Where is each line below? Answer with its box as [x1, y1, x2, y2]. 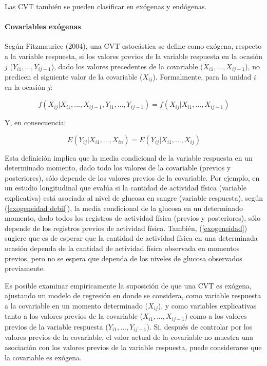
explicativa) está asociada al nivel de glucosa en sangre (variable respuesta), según [5, 192, 263, 203]
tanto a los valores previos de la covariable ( [5, 311, 143, 321]
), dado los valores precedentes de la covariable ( [51, 61, 203, 71]
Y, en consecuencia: [5, 117, 66, 128]
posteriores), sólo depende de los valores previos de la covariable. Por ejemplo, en [5, 172, 260, 183]
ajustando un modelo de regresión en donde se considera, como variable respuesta [5, 290, 261, 301]
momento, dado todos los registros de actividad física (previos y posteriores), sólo [5, 213, 261, 223]
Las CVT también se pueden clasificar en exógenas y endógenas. [5, 1, 207, 11]
